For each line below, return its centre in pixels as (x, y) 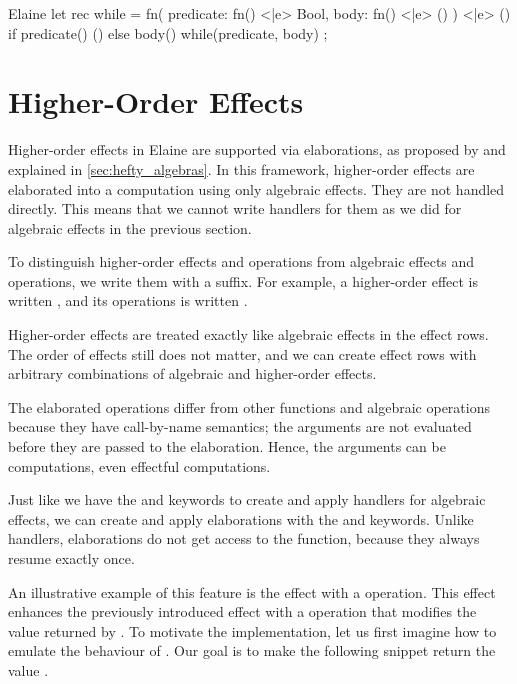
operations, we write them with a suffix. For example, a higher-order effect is (243, 280)
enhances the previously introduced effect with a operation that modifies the (242, 611)
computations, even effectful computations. (139, 465)
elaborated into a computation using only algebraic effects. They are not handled (256, 188)
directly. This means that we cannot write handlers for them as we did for (235, 208)
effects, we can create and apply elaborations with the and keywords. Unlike (241, 518)
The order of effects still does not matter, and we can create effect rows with (242, 353)
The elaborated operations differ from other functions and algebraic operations (249, 406)
